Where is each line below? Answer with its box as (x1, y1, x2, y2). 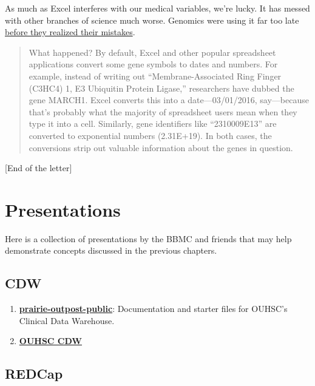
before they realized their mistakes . (5, 25, 135, 38)
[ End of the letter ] (5, 161, 72, 174)
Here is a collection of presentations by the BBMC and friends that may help (5, 232, 292, 245)
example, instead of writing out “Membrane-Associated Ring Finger (29, 69, 282, 82)
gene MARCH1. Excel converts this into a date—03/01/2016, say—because (29, 93, 309, 106)
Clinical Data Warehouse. (19, 314, 115, 327)
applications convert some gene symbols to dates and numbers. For (29, 58, 278, 70)
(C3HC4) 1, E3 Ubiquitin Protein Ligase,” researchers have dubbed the (29, 81, 294, 94)
